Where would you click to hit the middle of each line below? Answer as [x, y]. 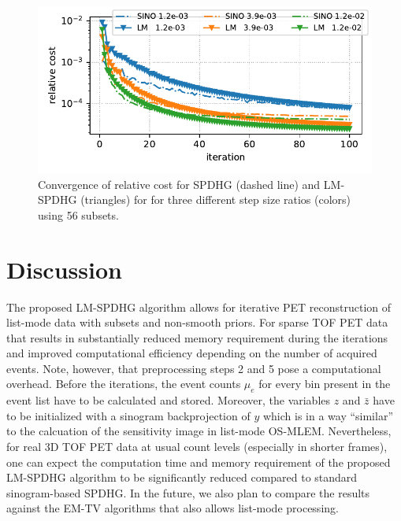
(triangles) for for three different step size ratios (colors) [216, 200]
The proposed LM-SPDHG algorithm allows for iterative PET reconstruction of [199, 307]
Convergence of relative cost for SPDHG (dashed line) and [179, 184]
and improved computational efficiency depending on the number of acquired [192, 353]
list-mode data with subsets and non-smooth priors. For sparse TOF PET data [197, 322]
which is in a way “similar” [328, 415]
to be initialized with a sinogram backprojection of [128, 415]
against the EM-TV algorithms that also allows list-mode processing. [173, 508]
